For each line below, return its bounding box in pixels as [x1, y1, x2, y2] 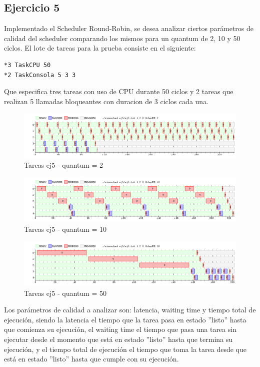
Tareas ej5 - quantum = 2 [24, 160, 103, 170]
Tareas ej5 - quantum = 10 [24, 224, 106, 234]
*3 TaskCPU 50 [4, 61, 51, 69]
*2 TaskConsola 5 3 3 [4, 71, 76, 79]
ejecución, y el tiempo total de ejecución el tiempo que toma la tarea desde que [4, 343, 247, 354]
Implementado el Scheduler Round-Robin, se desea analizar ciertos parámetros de [4, 23, 254, 34]
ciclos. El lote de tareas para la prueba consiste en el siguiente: [4, 43, 196, 53]
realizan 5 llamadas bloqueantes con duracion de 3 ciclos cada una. [4, 96, 209, 106]
